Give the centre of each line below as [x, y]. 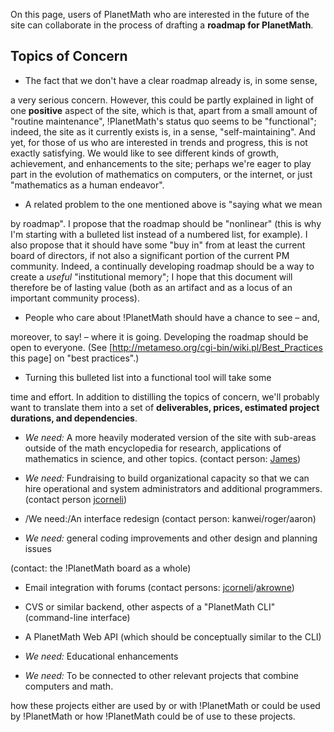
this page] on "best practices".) [75, 358]
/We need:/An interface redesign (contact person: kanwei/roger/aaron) [170, 518]
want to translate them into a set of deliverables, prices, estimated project [165, 407]
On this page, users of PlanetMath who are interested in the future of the [160, 14]
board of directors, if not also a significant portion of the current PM [150, 255]
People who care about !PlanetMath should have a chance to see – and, [172, 317]
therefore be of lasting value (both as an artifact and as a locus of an [151, 287]
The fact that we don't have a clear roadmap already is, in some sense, [171, 80]
